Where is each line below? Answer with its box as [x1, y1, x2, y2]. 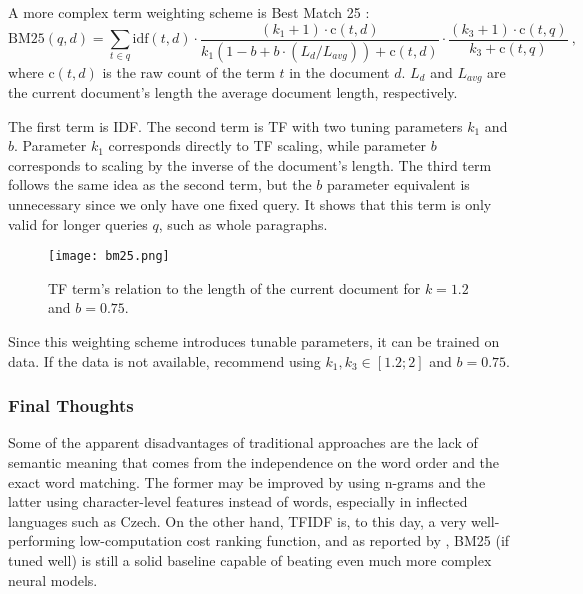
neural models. [8, 569, 98, 590]
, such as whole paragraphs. [158, 213, 328, 234]
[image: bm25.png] [48, 249, 170, 264]
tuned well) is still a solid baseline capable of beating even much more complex [8, 549, 492, 570]
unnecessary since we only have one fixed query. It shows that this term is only [8, 193, 492, 214]
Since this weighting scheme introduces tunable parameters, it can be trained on [8, 330, 500, 351]
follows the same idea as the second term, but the [8, 174, 312, 195]
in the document [289, 61, 390, 82]
